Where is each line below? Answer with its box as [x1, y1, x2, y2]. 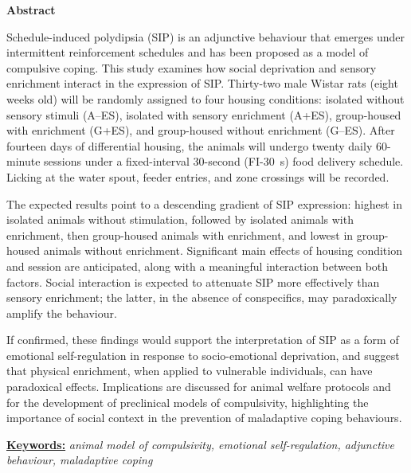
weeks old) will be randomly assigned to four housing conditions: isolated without [6, 90, 405, 107]
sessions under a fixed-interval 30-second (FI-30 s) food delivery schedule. [44, 153, 404, 170]
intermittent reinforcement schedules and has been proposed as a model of [6, 44, 369, 61]
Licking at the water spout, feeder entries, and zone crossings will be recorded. [6, 168, 389, 185]
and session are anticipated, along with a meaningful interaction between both [6, 257, 389, 274]
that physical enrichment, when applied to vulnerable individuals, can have [6, 362, 373, 379]
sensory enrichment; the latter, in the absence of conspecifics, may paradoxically [6, 289, 397, 306]
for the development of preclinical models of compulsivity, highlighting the [6, 393, 369, 410]
